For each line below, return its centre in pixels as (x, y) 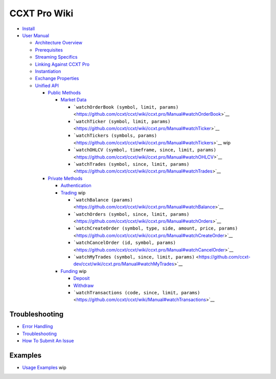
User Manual (36, 35)
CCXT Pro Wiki (41, 13)
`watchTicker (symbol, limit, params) (122, 121)
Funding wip (74, 271)
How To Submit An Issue (48, 341)
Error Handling (38, 326)
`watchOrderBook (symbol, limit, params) (126, 107)
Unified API (47, 85)
